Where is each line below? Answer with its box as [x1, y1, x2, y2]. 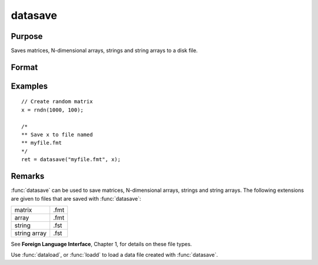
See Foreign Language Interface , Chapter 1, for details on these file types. [11, 240, 193, 247]
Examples [11, 81, 48, 91]
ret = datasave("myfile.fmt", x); [21, 156, 121, 163]
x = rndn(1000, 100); [21, 106, 84, 113]
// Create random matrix [21, 98, 93, 105]
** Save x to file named [21, 132, 93, 138]
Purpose [11, 31, 43, 41]
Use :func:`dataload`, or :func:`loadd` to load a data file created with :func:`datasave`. [11, 251, 218, 259]
